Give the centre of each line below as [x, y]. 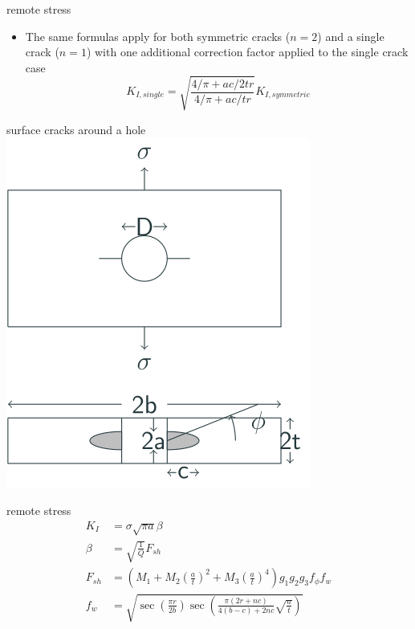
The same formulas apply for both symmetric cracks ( [158, 36]
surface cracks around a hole [76, 129]
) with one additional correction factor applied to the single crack [247, 52]
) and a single [351, 36]
